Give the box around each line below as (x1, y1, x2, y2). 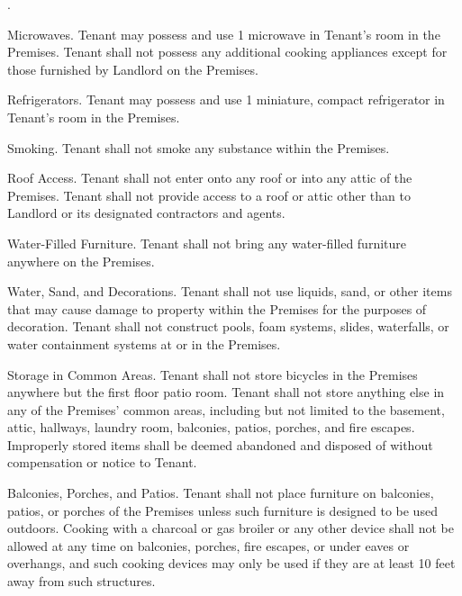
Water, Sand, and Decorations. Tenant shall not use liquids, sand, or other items (7, 282, 452, 301)
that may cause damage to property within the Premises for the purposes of (7, 299, 427, 318)
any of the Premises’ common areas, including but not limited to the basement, (7, 400, 445, 419)
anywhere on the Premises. (7, 251, 155, 270)
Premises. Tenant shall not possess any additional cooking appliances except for (7, 42, 448, 61)
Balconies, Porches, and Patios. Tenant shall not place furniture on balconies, (7, 483, 434, 502)
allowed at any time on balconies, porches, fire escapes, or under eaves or (7, 536, 410, 555)
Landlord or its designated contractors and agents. (7, 203, 285, 222)
